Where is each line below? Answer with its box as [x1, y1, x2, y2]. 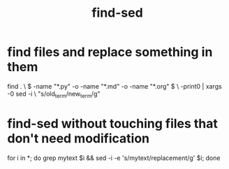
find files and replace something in [7, 44, 213, 60]
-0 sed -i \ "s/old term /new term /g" [7, 89, 101, 99]
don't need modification [7, 131, 150, 146]
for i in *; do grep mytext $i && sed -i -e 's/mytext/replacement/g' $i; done [7, 154, 221, 162]
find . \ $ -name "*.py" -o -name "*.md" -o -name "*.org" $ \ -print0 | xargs [7, 82, 222, 90]
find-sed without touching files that [7, 115, 219, 131]
